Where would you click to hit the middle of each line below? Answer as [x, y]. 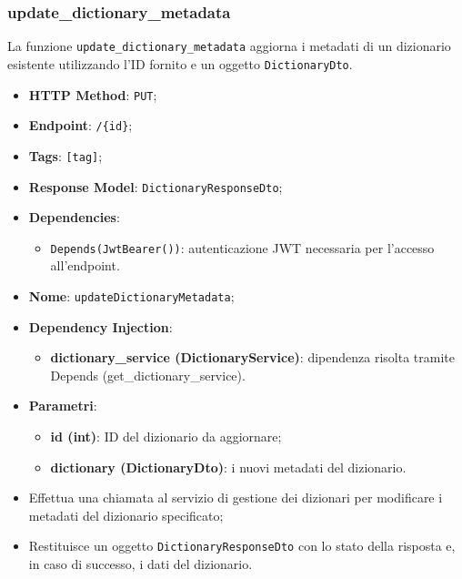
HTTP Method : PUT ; [93, 94]
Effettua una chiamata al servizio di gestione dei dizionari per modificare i [236, 498]
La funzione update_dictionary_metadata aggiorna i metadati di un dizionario [229, 46]
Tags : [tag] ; [65, 155]
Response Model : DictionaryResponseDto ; [156, 186]
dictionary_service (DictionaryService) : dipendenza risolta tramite [252, 357]
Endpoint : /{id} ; [80, 125]
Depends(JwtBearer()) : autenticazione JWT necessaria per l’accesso [242, 247]
